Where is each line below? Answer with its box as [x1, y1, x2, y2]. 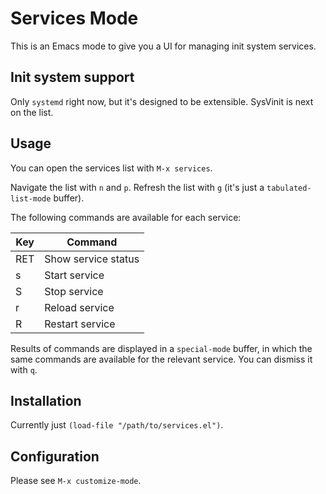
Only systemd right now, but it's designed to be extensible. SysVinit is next [10, 95, 314, 107]
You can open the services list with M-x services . [10, 162, 213, 174]
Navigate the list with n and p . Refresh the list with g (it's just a [10, 181, 265, 193]
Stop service [44, 284, 104, 298]
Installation [10, 392, 82, 409]
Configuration [10, 448, 100, 465]
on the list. [10, 106, 54, 118]
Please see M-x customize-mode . [10, 475, 142, 487]
